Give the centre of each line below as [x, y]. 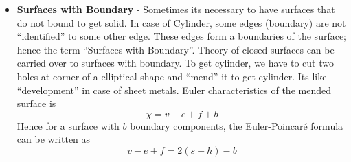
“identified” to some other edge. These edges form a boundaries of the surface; [182, 36]
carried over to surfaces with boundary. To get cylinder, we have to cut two [175, 63]
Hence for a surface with [68, 125]
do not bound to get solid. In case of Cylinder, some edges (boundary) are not [181, 22]
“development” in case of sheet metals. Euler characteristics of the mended [174, 90]
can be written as [54, 139]
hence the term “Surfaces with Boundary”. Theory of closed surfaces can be [175, 49]
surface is [36, 103]
